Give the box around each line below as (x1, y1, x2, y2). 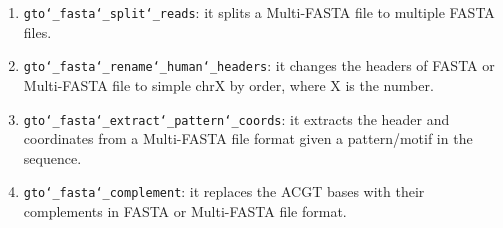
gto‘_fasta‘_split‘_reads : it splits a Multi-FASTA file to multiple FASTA (23, 2, 495, 22)
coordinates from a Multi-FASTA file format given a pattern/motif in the (23, 128, 473, 149)
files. (23, 21, 52, 42)
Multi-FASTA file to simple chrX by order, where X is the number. (23, 74, 434, 95)
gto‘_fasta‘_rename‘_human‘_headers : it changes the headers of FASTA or (23, 55, 495, 76)
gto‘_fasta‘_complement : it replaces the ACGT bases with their (23, 181, 425, 202)
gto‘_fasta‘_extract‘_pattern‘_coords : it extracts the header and (23, 108, 450, 129)
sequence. (23, 147, 82, 168)
